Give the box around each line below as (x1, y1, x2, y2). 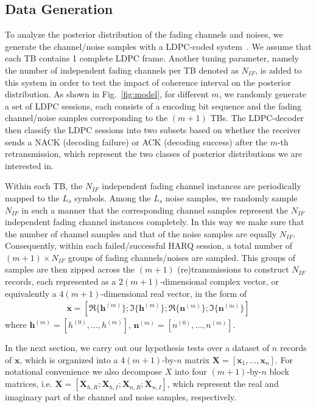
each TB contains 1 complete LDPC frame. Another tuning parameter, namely (5, 52, 299, 64)
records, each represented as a (5, 275, 116, 288)
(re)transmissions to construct (177, 263, 289, 276)
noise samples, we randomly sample (165, 191, 298, 204)
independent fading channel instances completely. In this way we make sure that (5, 215, 304, 228)
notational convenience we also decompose (5, 365, 162, 378)
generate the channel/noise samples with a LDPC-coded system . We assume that (5, 40, 312, 52)
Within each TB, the (5, 179, 83, 192)
